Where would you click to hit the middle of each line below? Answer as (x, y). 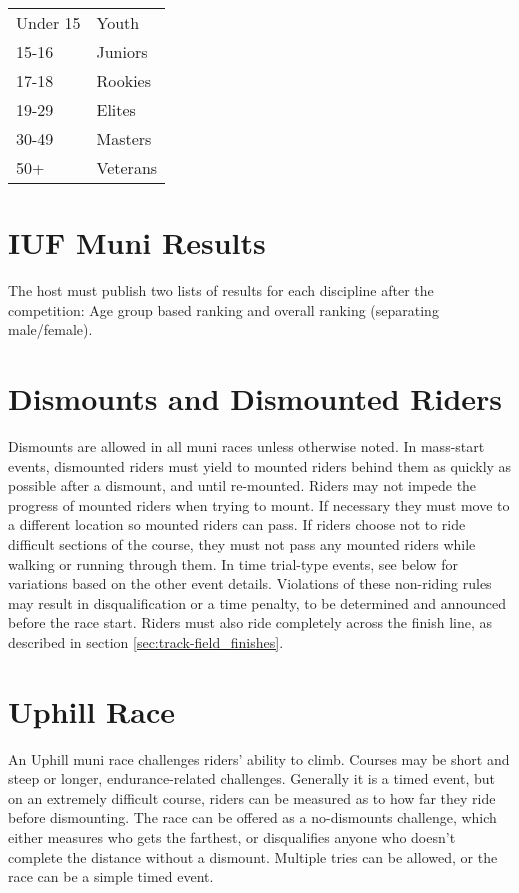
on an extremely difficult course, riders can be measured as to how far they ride (252, 797)
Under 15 (48, 22)
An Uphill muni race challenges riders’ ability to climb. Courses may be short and (259, 758)
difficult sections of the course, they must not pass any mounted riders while (242, 544)
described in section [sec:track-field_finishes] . (146, 641)
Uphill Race (91, 710)
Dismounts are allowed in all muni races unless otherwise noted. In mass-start (246, 446)
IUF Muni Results (137, 242)
